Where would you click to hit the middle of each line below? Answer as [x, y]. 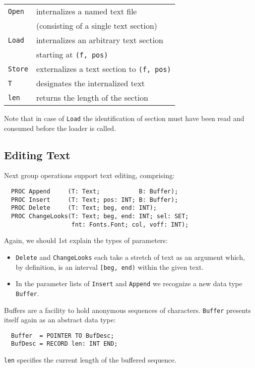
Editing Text [37, 154]
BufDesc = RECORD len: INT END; [64, 344]
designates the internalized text [90, 83]
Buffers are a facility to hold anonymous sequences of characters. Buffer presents [127, 310]
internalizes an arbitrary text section [99, 40]
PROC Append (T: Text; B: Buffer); [95, 192]
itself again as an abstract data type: [60, 320]
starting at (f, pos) [72, 54]
